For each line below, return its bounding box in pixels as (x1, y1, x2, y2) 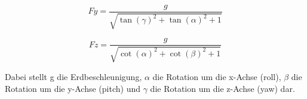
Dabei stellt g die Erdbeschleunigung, (5, 70, 142, 82)
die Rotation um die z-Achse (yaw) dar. (150, 82, 295, 94)
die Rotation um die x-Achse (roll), (152, 70, 281, 82)
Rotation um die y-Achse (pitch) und (5, 82, 140, 94)
